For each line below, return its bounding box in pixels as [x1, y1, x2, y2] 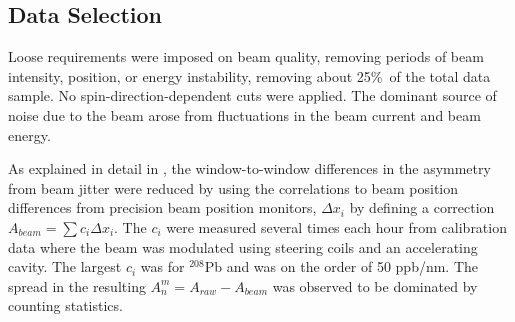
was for [140, 256, 185, 277]
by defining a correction [349, 197, 495, 218]
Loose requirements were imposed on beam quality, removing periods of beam [8, 46, 484, 67]
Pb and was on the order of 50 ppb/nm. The [204, 256, 479, 277]
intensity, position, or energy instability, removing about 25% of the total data [8, 65, 491, 86]
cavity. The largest [8, 256, 122, 277]
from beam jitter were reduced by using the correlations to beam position [8, 177, 459, 198]
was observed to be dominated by [272, 275, 478, 296]
